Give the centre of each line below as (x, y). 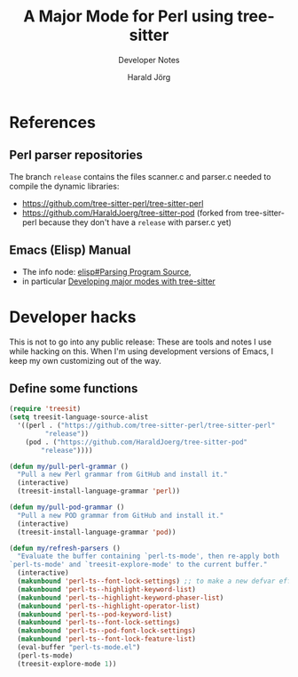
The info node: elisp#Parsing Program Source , (106, 271)
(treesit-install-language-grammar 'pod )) (97, 532)
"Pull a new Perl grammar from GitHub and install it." (122, 475)
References (52, 122)
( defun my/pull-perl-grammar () (69, 466)
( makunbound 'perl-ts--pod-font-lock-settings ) (107, 631)
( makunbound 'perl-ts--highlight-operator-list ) (109, 606)
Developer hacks (73, 317)
